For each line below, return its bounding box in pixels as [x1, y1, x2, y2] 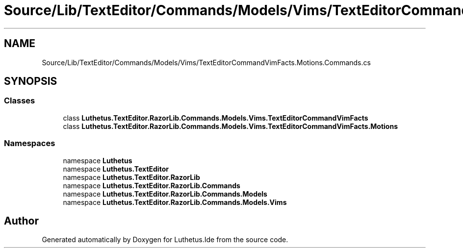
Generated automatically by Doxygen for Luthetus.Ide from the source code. [42, 235, 288, 244]
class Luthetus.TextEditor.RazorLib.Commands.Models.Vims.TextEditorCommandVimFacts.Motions [63, 122, 398, 130]
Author [4, 214, 39, 227]
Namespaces [4, 138, 55, 149]
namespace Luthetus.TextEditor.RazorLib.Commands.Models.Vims [63, 198, 287, 206]
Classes [4, 96, 35, 106]
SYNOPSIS [4, 75, 57, 88]
